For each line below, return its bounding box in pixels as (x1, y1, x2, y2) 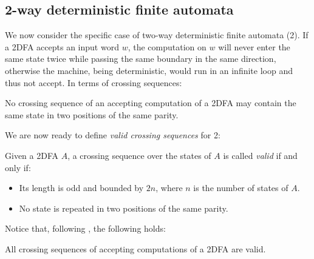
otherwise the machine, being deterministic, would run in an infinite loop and (5, 64, 293, 76)
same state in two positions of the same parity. (5, 108, 179, 121)
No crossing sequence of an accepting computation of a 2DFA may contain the (5, 96, 296, 109)
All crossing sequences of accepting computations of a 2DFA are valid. (5, 242, 266, 255)
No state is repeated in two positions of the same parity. (19, 201, 228, 214)
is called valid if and (223, 149, 298, 161)
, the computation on (128, 40, 206, 53)
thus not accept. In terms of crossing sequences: (5, 76, 182, 89)
